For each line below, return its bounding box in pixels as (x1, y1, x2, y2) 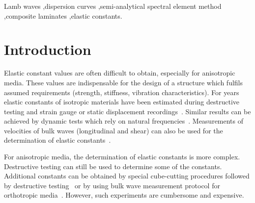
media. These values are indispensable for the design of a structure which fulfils (4, 77, 243, 87)
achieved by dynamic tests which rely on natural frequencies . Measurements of (4, 116, 244, 126)
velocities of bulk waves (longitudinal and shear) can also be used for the (4, 125, 223, 135)
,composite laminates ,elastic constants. (4, 10, 122, 21)
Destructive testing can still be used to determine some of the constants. (4, 161, 222, 171)
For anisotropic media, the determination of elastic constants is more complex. (4, 152, 240, 162)
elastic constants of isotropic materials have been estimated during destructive (4, 97, 239, 107)
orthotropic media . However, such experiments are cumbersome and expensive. (4, 190, 244, 200)
